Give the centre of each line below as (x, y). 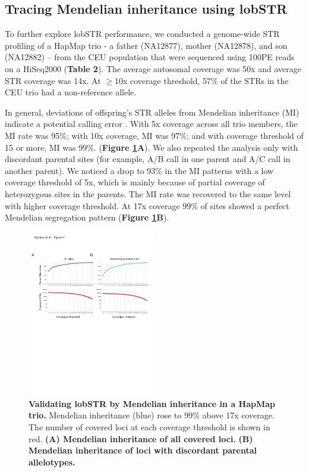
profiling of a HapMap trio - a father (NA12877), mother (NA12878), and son (146, 45)
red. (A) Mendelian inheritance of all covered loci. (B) (141, 438)
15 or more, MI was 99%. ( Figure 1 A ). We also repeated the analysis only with (152, 147)
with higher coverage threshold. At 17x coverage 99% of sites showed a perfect (147, 205)
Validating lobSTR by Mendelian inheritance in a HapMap (152, 403)
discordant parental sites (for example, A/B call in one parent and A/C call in (148, 159)
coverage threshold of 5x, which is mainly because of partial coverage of (135, 182)
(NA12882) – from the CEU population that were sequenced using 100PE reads (150, 57)
